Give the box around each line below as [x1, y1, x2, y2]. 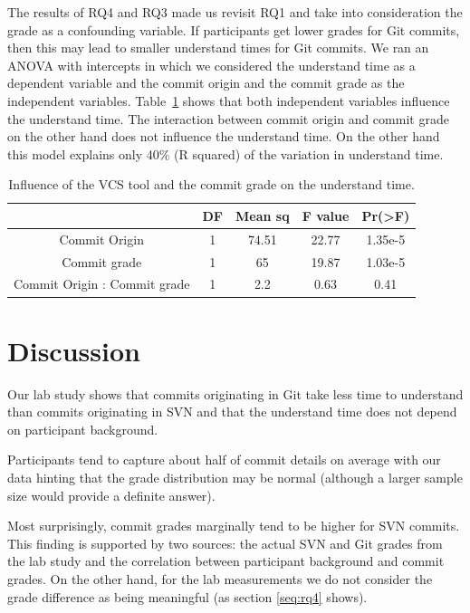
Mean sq [235, 206, 290, 225]
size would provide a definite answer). [7, 485, 216, 504]
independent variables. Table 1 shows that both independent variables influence [7, 91, 450, 110]
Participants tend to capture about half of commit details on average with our [7, 450, 441, 469]
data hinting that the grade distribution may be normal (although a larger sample [7, 468, 463, 487]
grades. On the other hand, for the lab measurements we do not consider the [7, 570, 433, 589]
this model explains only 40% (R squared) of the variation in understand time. [7, 144, 444, 163]
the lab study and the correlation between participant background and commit [7, 551, 445, 570]
